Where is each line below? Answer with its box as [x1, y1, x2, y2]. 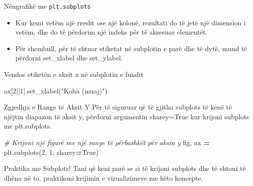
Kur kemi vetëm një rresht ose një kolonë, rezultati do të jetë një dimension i [15, 17, 246, 27]
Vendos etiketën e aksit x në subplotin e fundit [4, 69, 144, 79]
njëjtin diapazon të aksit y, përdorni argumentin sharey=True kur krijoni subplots [4, 111, 250, 121]
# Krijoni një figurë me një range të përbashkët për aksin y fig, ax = [4, 137, 210, 147]
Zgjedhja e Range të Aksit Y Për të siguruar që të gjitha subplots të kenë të [4, 102, 232, 112]
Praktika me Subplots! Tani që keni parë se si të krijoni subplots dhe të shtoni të [4, 163, 246, 173]
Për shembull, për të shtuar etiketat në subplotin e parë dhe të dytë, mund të [15, 43, 247, 53]
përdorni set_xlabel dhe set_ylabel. [15, 53, 123, 63]
